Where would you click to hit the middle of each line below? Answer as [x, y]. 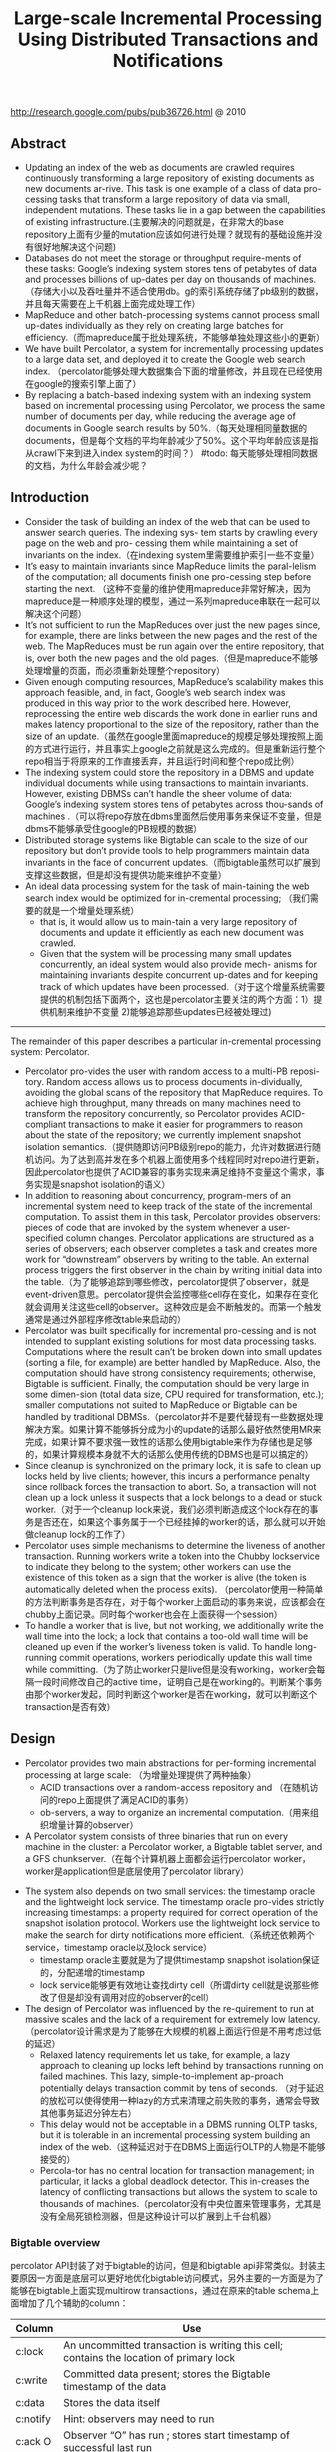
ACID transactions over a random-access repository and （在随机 [174, 1787]
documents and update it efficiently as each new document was [172, 932]
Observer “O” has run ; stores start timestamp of [176, 2435]
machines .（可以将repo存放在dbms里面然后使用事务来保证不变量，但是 [173, 816]
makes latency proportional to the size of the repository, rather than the [172, 724]
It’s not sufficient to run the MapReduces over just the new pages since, [172, 624]
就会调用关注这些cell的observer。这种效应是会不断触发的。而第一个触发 [173, 1306]
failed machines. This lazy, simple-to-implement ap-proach [161, 2076]
